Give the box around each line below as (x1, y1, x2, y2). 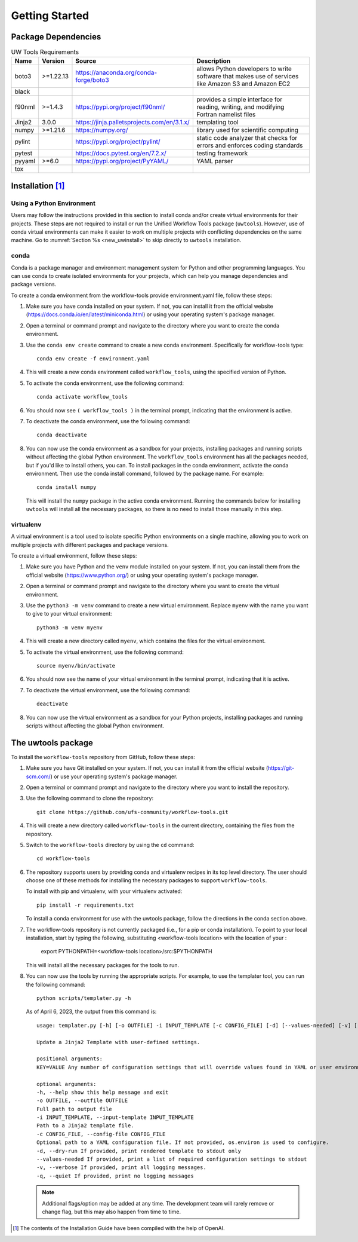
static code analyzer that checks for (196, 134, 298, 142)
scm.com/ (26, 773, 51, 780)
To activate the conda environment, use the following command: (26, 380, 184, 387)
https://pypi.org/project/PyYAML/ (75, 157, 169, 166)
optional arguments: (36, 1081, 97, 1087)
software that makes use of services (196, 72, 299, 81)
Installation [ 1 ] (11, 181, 65, 191)
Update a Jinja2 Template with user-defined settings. (36, 1039, 200, 1045)
